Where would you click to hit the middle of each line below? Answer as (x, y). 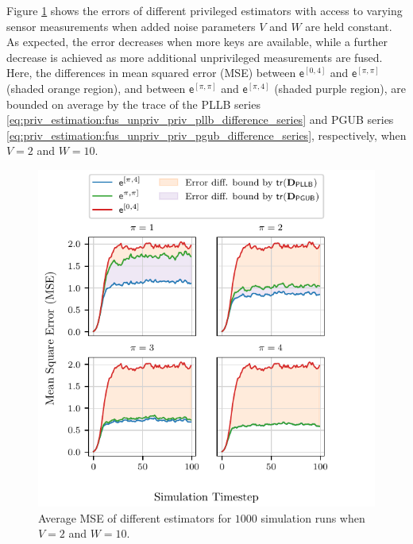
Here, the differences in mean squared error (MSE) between (151, 73)
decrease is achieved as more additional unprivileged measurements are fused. (195, 57)
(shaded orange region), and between (96, 88)
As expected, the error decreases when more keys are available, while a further (197, 42)
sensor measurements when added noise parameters (131, 26)
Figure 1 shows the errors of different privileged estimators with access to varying (205, 10)
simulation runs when (313, 517)
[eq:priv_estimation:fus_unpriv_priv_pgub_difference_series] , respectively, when (206, 135)
